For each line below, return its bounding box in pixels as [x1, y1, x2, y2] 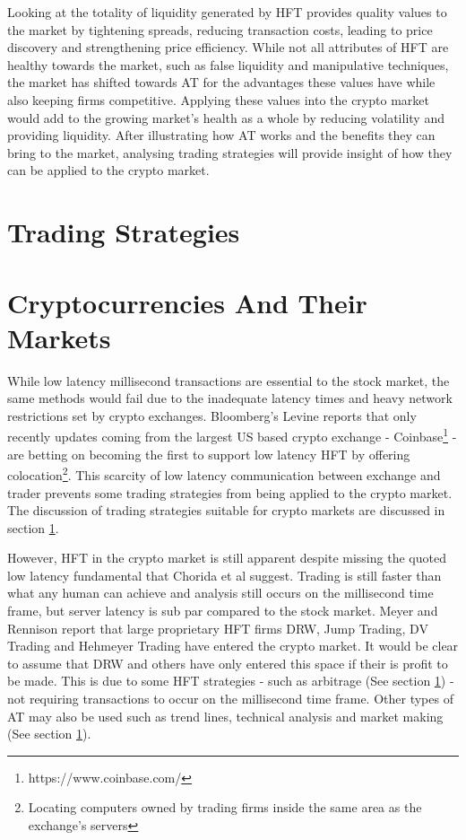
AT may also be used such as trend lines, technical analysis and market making [7, 706, 444, 725]
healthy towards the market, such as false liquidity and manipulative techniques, [7, 55, 449, 74]
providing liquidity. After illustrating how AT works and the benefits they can [7, 126, 436, 144]
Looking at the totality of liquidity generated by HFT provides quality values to [7, 3, 447, 21]
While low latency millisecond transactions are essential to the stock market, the [7, 371, 450, 389]
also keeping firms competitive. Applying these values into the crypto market [7, 90, 429, 109]
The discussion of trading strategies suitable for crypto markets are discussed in [7, 501, 445, 520]
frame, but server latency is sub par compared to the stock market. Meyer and [7, 601, 438, 620]
